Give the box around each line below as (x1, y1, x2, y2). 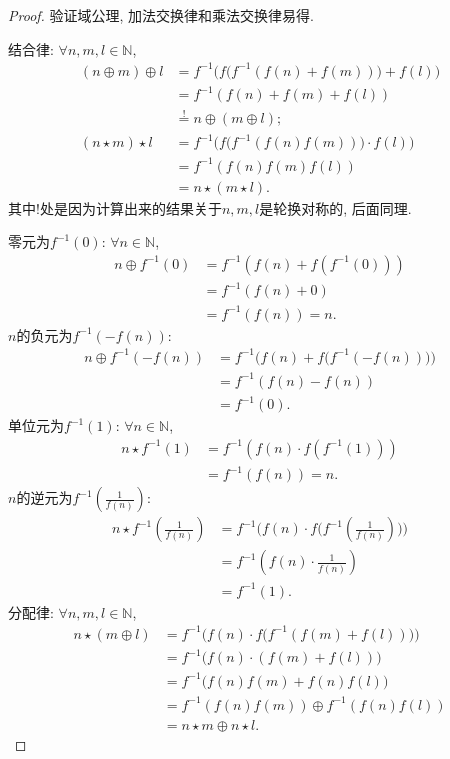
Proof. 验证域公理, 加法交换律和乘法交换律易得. (8, 5, 314, 25)
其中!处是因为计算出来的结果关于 (8, 197, 222, 218)
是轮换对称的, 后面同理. (259, 197, 412, 218)
